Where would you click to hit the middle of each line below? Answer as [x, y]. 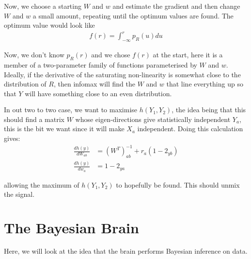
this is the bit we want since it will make [64, 129]
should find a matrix [34, 119]
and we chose [111, 55]
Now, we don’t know [34, 55]
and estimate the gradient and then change [176, 6]
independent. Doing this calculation [190, 129]
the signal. [19, 194]
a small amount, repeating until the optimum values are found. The [133, 15]
